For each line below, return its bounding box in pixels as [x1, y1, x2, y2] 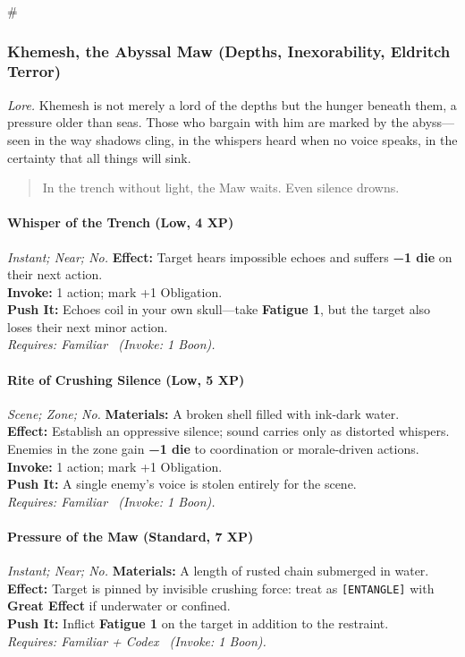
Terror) [7, 60, 62, 82]
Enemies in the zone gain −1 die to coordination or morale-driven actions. [7, 439, 419, 458]
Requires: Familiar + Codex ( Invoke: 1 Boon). [7, 631, 266, 650]
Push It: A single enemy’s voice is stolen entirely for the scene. [7, 474, 357, 493]
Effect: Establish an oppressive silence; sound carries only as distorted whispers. [7, 422, 450, 440]
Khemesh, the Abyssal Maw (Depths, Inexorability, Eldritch [7, 39, 451, 62]
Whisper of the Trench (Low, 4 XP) [7, 213, 234, 232]
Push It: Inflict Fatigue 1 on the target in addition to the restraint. [7, 614, 389, 633]
